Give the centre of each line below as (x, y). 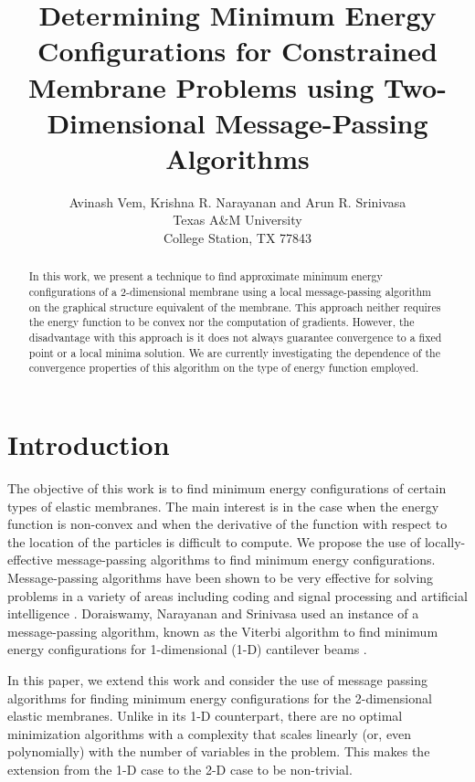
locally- (445, 541)
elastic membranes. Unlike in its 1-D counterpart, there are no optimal (205, 716)
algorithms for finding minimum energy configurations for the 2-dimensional (220, 697)
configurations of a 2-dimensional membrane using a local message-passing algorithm (230, 292)
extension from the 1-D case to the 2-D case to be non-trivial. (180, 769)
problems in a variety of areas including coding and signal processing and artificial (237, 595)
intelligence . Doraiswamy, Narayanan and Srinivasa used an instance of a (213, 613)
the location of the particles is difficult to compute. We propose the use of (214, 541)
